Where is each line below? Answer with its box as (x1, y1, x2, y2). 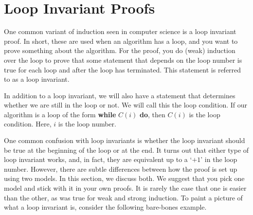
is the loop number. (58, 119, 116, 129)
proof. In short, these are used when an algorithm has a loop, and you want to (4, 36, 238, 46)
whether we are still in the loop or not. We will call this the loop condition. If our (4, 100, 248, 110)
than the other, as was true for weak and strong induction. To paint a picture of (4, 192, 243, 202)
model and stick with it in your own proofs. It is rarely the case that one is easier (4, 183, 247, 193)
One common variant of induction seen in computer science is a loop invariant (4, 26, 236, 36)
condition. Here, (4, 119, 52, 129)
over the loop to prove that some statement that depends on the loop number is (4, 54, 242, 65)
